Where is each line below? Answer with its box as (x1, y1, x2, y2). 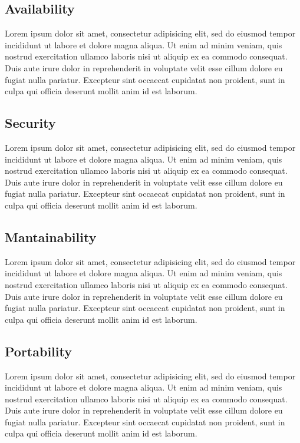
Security (5, 114, 56, 132)
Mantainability (5, 227, 97, 246)
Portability (5, 342, 72, 360)
